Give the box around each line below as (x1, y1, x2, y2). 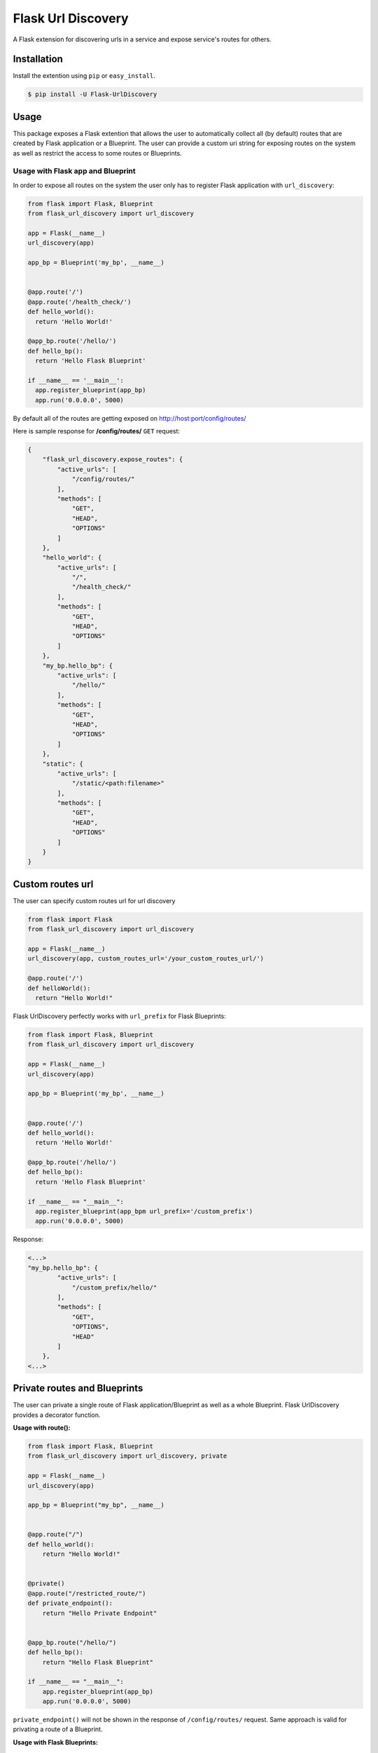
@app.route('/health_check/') (27, 298, 132, 306)
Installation (13, 53, 63, 65)
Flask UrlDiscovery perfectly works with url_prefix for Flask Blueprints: (13, 1012, 227, 1020)
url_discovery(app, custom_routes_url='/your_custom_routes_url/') (27, 954, 265, 963)
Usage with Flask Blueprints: (13, 1738, 98, 1746)
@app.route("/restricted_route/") (27, 1589, 146, 1597)
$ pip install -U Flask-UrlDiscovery (27, 90, 157, 98)
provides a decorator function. (13, 1410, 101, 1419)
